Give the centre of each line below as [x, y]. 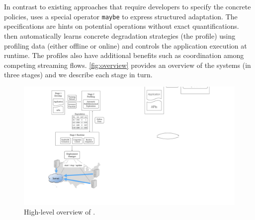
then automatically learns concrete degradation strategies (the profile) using [120, 36]
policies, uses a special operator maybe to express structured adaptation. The [121, 16]
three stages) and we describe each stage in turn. [78, 75]
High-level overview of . [60, 212]
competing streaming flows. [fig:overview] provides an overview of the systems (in [127, 65]
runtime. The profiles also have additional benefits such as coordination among [124, 55]
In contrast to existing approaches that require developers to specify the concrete [127, 7]
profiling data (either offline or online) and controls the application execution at [126, 45]
